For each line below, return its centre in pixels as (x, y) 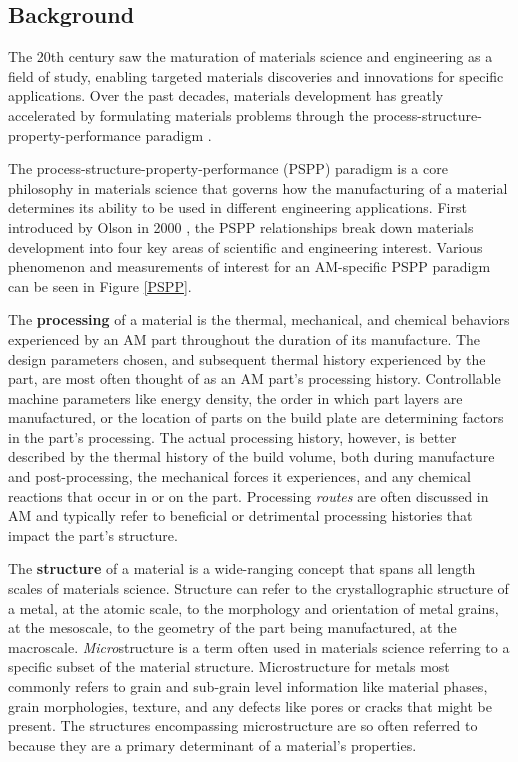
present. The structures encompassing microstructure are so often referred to (243, 725)
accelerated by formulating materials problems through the (188, 114)
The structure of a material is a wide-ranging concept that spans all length (242, 568)
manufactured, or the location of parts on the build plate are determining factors (256, 417)
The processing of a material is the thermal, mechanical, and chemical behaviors (259, 319)
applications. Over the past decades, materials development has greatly (226, 95)
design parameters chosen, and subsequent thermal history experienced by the (247, 358)
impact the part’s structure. (93, 534)
